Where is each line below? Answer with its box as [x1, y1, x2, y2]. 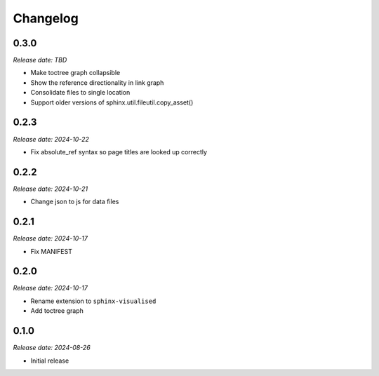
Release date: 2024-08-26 [13, 344, 91, 352]
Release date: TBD [13, 56, 67, 65]
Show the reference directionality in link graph [30, 78, 164, 87]
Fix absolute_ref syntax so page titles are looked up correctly [30, 147, 207, 156]
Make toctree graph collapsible [30, 69, 121, 77]
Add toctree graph [30, 307, 84, 315]
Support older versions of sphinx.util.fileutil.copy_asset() [30, 98, 194, 107]
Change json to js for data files [30, 197, 119, 206]
